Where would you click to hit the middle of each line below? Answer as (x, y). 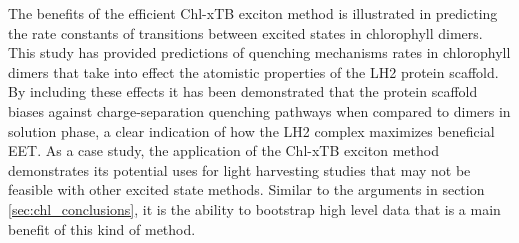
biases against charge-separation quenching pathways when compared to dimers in (259, 110)
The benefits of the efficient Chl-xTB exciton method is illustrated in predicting (253, 13)
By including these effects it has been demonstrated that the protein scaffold (243, 91)
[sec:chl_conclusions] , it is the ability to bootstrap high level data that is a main (254, 208)
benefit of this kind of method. (102, 228)
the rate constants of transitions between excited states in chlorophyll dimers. (245, 32)
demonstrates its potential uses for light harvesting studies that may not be (239, 169)
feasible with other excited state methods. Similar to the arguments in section (246, 189)
